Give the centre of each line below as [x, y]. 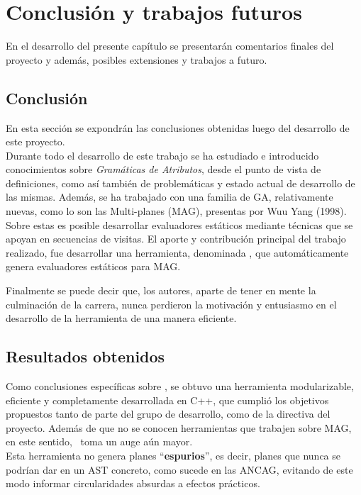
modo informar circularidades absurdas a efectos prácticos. [133, 483]
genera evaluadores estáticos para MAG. [93, 266]
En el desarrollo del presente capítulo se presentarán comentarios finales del [170, 46]
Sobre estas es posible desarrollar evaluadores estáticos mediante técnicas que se [179, 224]
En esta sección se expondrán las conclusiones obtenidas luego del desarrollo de [178, 127]
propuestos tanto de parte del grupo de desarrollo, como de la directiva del [168, 414]
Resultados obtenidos [85, 356]
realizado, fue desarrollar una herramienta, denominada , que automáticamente [177, 252]
